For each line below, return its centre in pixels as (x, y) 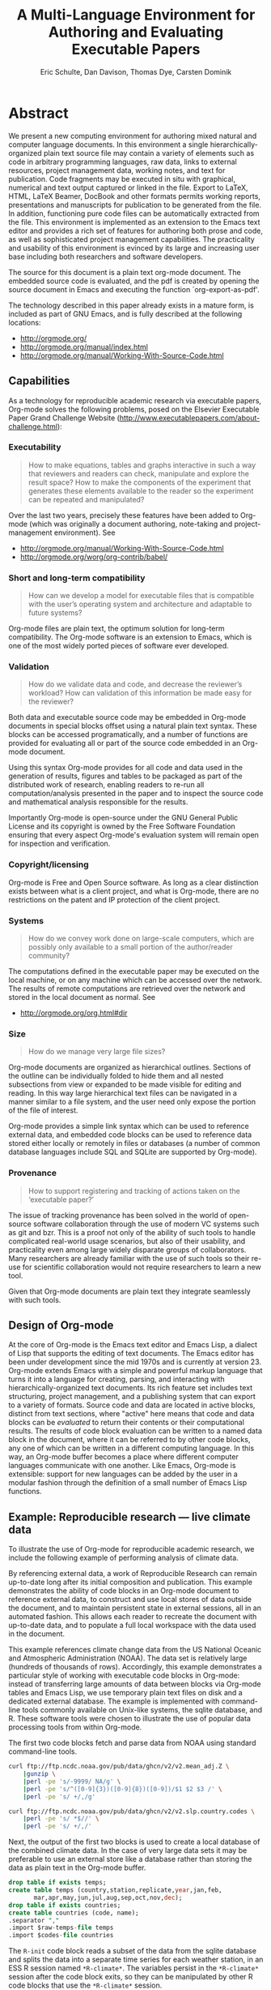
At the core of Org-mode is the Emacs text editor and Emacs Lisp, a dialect (133, 1345)
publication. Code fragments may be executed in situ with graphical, (122, 179)
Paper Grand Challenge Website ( (64, 418)
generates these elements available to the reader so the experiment (141, 491)
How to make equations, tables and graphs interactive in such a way (142, 465)
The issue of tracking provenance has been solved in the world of (118, 1215)
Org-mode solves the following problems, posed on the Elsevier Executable (134, 409)
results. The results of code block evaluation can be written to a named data (135, 1431)
